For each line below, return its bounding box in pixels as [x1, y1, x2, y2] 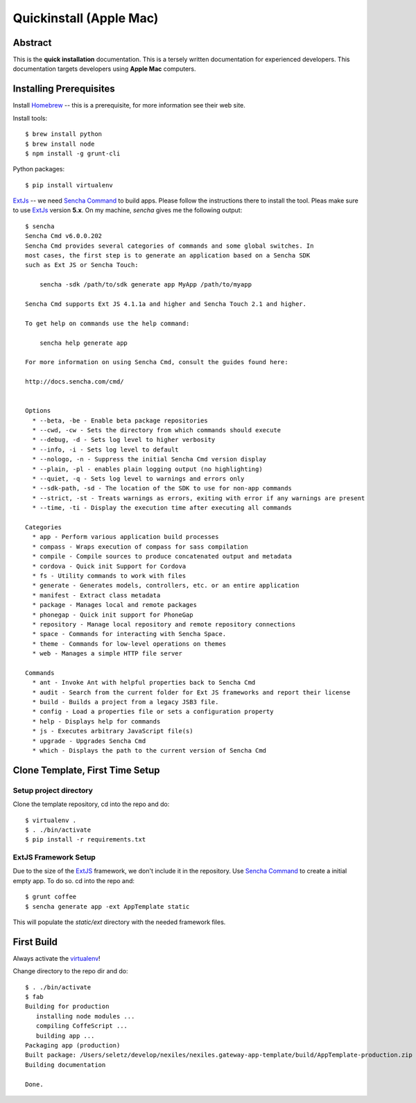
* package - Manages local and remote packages [32, 601, 198, 609]
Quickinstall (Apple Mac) [12, 10, 159, 26]
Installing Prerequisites [12, 83, 116, 95]
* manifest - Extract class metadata [32, 591, 161, 599]
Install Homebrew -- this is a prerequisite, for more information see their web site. [12, 101, 246, 110]
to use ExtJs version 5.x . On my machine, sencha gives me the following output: [12, 206, 243, 214]
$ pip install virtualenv [25, 181, 114, 189]
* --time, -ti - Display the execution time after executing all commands [32, 504, 293, 512]
